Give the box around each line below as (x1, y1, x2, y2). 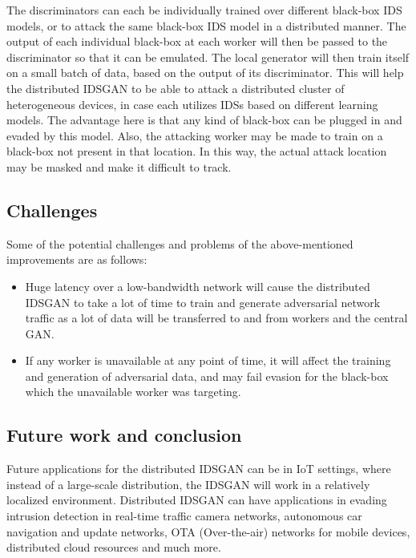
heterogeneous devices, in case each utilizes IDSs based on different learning (6, 95, 378, 112)
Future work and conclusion (6, 423, 242, 447)
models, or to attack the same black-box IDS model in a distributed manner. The (6, 17, 406, 34)
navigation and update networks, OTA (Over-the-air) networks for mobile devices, (6, 523, 410, 540)
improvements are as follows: (6, 251, 147, 268)
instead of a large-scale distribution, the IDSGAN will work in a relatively (6, 475, 370, 492)
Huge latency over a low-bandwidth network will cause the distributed (25, 277, 370, 294)
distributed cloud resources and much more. (6, 539, 221, 556)
